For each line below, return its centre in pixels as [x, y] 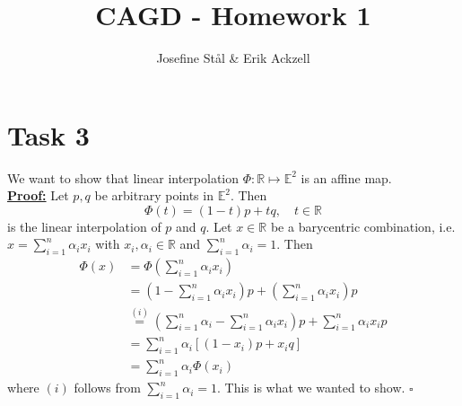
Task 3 [48, 134]
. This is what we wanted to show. [311, 388]
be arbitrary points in [154, 195]
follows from [107, 388]
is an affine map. [346, 177]
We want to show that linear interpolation [123, 177]
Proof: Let [38, 195]
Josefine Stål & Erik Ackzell [233, 58]
